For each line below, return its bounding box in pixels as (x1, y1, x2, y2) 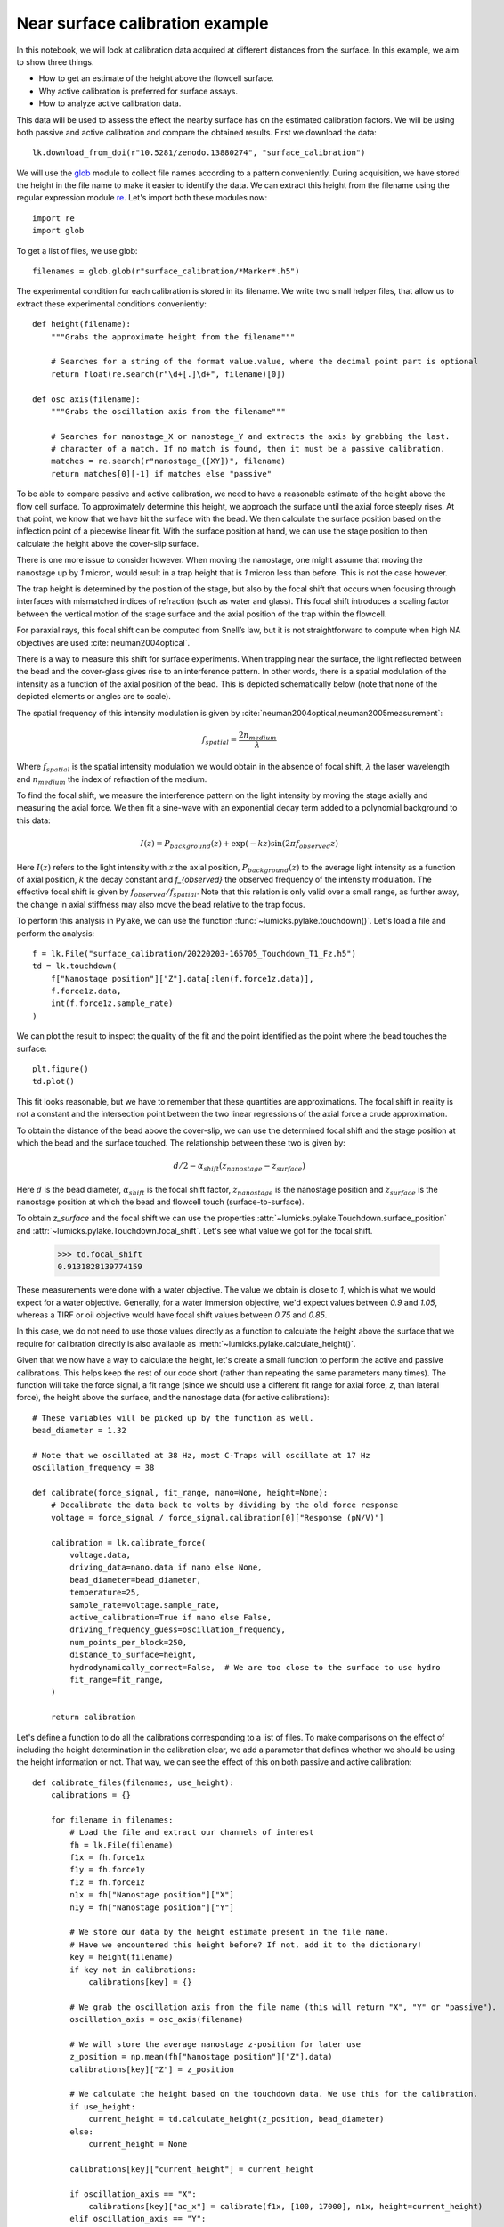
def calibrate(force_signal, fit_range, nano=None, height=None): (32, 1488, 329, 1498)
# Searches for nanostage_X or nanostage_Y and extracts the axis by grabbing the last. (50, 431, 451, 441)
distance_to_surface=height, (69, 1650, 198, 1660)
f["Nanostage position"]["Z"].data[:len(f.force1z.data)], (50, 974, 314, 983)
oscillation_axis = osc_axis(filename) (69, 2014, 244, 2025)
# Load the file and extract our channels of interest (69, 1827, 314, 1838)
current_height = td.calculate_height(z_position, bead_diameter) (88, 2114, 385, 2125)
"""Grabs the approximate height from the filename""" (50, 331, 296, 342)
